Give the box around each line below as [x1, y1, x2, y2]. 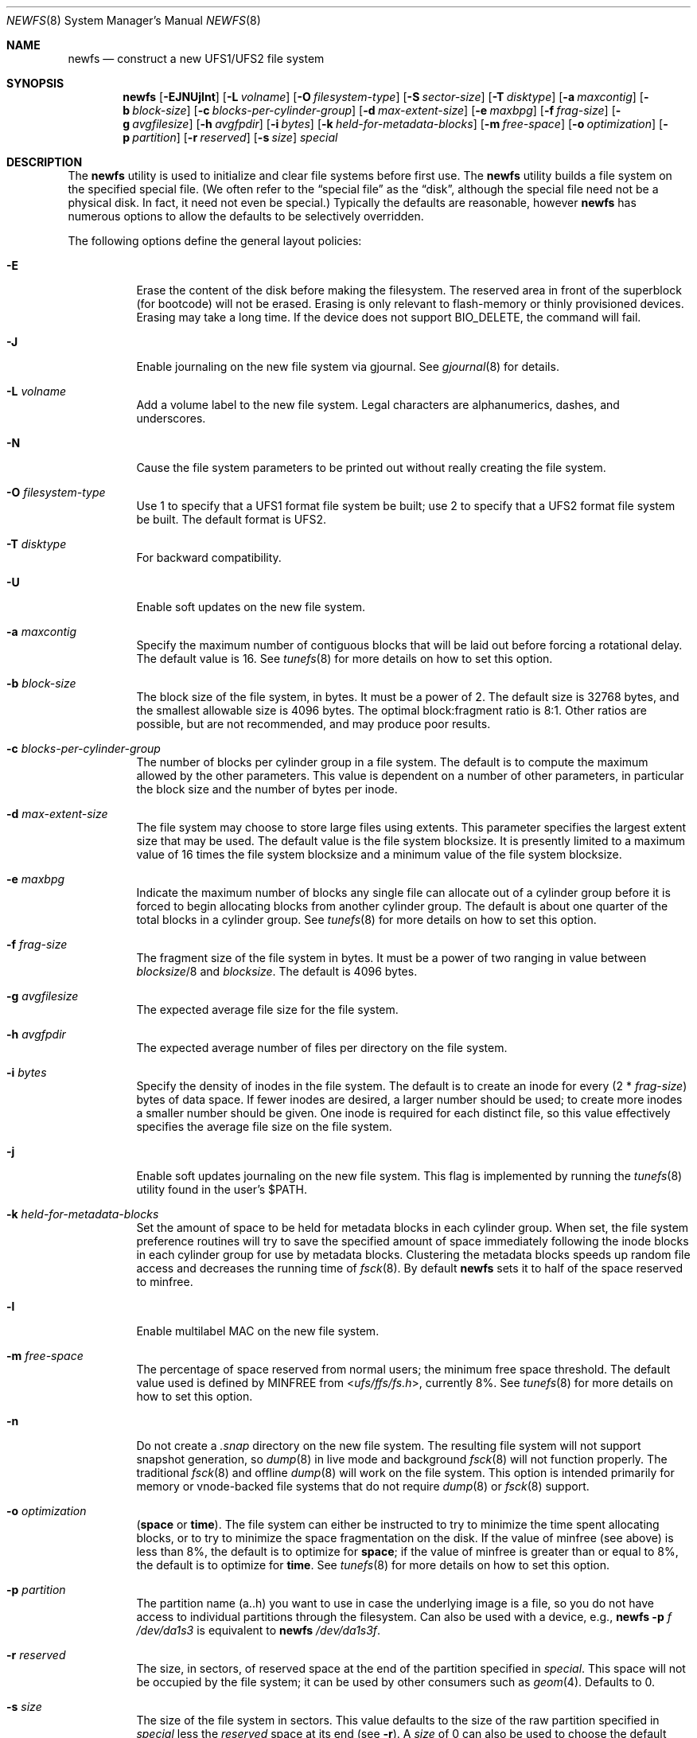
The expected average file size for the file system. [136, 1003, 399, 1016]
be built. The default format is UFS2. [136, 512, 327, 526]
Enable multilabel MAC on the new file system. [136, 1324, 380, 1338]
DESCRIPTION [6, 155, 83, 169]
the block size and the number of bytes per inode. [136, 782, 398, 796]
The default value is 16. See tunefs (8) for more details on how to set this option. [136, 652, 553, 665]
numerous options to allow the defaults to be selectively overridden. [68, 209, 424, 223]
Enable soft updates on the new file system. [136, 600, 365, 614]
